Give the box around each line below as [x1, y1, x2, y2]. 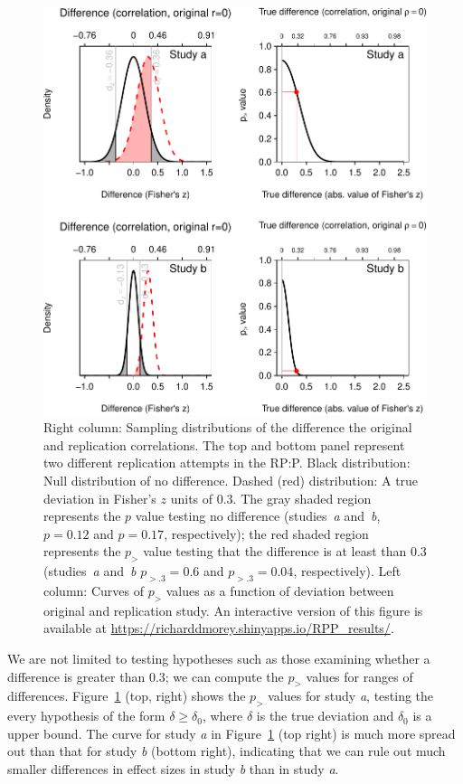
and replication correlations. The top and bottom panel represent [43, 435, 405, 454]
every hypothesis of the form [7, 706, 165, 725]
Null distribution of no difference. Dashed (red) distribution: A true [43, 471, 419, 490]
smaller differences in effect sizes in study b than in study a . [7, 759, 339, 778]
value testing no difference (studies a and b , [135, 506, 381, 525]
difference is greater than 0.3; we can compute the [7, 666, 284, 685]
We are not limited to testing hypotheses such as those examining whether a [7, 648, 430, 667]
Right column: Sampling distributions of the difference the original [43, 418, 412, 437]
